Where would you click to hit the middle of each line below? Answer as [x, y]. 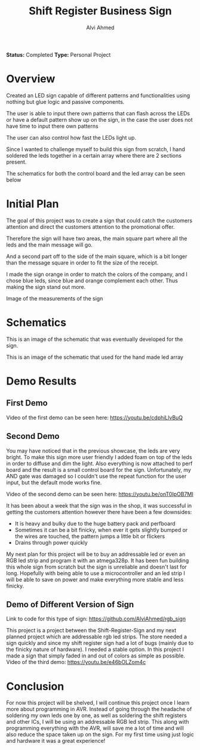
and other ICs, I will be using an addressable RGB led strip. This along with [98, 722]
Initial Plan [33, 204]
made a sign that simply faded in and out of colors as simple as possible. [96, 656]
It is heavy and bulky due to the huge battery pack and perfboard [95, 523]
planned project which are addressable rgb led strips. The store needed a [96, 637]
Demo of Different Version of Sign [70, 604]
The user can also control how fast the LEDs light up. [71, 137]
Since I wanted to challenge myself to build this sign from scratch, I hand [96, 149]
